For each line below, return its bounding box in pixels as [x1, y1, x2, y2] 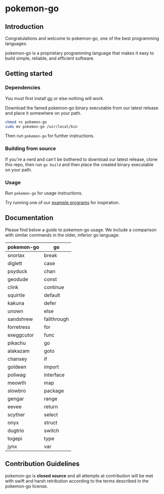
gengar [7, 395, 24, 402]
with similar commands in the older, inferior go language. [5, 232, 120, 238]
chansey [7, 355, 27, 362]
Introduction [5, 23, 44, 31]
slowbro [7, 387, 26, 394]
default [44, 292, 60, 298]
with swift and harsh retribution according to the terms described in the [5, 478, 149, 484]
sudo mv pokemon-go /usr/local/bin [5, 124, 78, 129]
